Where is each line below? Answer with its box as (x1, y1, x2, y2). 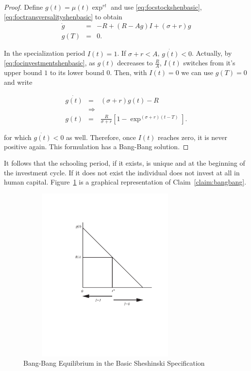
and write (4, 77, 33, 87)
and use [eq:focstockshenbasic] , (111, 2, 202, 12)
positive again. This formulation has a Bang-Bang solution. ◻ (4, 141, 189, 152)
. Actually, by (192, 48, 232, 58)
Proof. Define (4, 2, 43, 12)
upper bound (4, 67, 42, 77)
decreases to (117, 58, 153, 68)
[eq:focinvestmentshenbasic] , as (4, 58, 95, 68)
